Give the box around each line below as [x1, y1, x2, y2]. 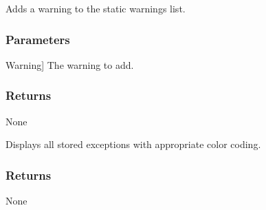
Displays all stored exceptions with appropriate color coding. [5, 137, 261, 151]
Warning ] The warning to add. [5, 57, 134, 72]
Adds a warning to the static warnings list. [5, 1, 186, 15]
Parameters [5, 30, 70, 48]
